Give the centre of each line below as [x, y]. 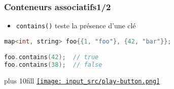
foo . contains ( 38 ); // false [53, 65]
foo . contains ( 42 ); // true [51, 57]
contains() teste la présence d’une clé [76, 26]
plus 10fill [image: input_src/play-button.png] [82, 81]
